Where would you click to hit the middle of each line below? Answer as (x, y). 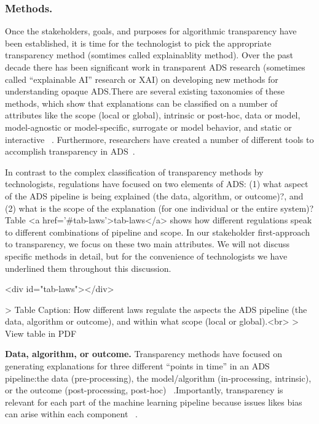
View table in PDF (41, 333)
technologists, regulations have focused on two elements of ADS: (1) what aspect (157, 184)
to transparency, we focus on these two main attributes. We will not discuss (148, 244)
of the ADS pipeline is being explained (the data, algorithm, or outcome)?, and (154, 195)
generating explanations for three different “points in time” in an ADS (137, 366)
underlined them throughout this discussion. (88, 268)
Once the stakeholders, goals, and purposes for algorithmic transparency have (151, 31)
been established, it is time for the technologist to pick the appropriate (138, 43)
